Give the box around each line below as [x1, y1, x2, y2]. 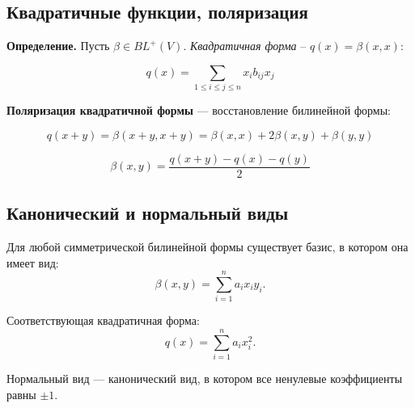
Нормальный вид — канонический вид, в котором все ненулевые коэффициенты [6, 370, 403, 387]
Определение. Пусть [6, 37, 110, 54]
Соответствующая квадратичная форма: [6, 312, 200, 329]
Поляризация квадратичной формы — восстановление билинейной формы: [6, 102, 391, 119]
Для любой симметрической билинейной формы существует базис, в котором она [6, 238, 409, 254]
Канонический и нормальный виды [6, 200, 289, 225]
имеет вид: [6, 254, 59, 271]
